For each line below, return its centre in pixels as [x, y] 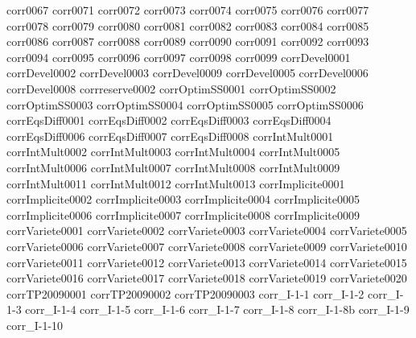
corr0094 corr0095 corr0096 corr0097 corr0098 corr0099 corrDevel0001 [179, 57]
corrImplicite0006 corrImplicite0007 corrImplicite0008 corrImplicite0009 [183, 214]
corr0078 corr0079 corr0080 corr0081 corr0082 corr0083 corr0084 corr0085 [188, 25]
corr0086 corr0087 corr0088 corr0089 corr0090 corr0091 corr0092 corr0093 [188, 41]
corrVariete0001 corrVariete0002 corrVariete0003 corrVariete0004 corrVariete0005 [207, 231]
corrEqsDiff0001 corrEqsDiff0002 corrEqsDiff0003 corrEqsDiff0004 [169, 120]
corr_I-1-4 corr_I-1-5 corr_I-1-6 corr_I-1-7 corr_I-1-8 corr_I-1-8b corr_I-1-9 [217, 309]
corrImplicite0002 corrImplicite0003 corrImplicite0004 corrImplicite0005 [183, 199]
